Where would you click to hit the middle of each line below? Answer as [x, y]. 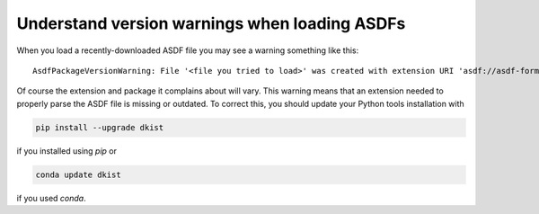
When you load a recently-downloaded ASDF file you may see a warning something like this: [188, 50]
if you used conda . [51, 198]
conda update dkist [78, 174]
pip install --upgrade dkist [100, 127]
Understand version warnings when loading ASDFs [211, 23]
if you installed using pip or [66, 151]
